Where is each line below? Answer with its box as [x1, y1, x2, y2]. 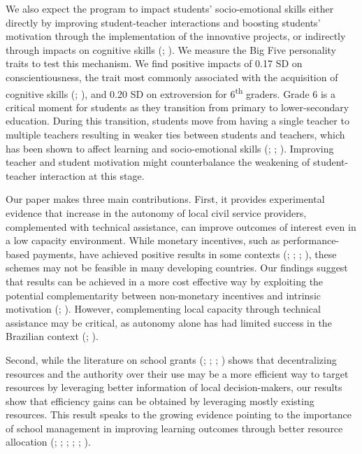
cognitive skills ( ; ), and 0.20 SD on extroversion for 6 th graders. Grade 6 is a [6, 84, 336, 101]
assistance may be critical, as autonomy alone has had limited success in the [6, 315, 332, 329]
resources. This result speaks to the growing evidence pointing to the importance [6, 407, 352, 422]
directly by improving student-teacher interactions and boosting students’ [6, 15, 321, 29]
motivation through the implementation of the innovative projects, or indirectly [6, 29, 346, 43]
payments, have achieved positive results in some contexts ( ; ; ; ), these [32, 246, 337, 261]
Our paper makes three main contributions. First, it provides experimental [6, 192, 325, 206]
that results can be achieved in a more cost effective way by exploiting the [6, 274, 324, 288]
